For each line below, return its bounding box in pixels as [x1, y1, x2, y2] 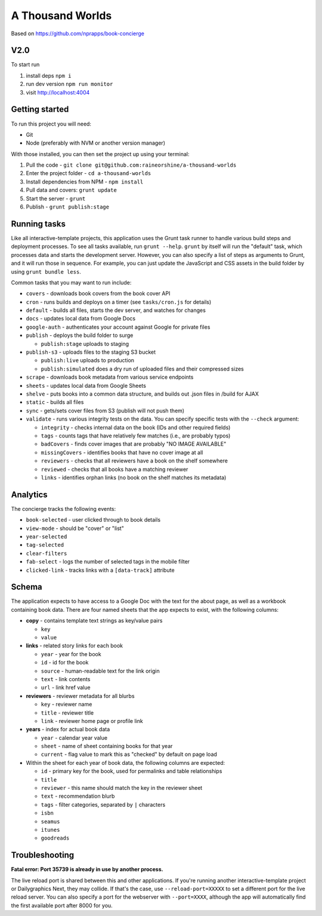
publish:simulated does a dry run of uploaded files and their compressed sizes [41, 365, 244, 372]
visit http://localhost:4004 [26, 88, 90, 96]
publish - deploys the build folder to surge [26, 332, 134, 339]
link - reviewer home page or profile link [41, 717, 143, 724]
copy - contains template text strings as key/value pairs [26, 617, 163, 624]
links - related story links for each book [26, 642, 123, 650]
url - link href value [41, 684, 91, 691]
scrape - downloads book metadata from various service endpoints [26, 373, 194, 381]
